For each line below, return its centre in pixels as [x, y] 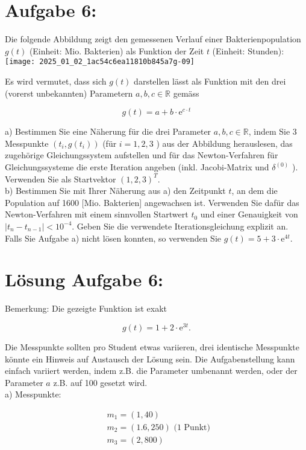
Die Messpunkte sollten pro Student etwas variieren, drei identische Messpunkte [152, 346]
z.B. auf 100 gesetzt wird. [100, 382]
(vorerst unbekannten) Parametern [69, 93]
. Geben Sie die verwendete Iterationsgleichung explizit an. [180, 226]
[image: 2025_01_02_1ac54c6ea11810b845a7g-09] [100, 62]
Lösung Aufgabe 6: [84, 279]
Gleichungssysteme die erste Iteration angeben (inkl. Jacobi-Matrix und [137, 167]
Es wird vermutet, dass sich [56, 81]
